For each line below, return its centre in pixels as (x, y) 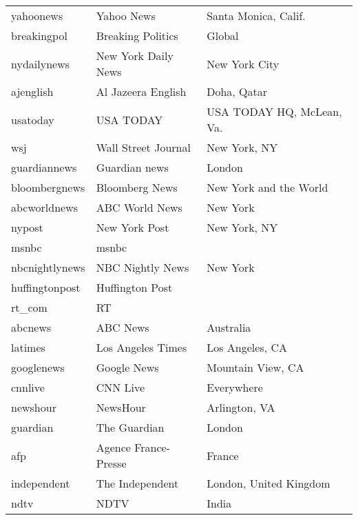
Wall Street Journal (143, 147)
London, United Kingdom (268, 483)
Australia (229, 327)
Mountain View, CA (255, 367)
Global (223, 36)
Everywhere (235, 387)
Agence (113, 447)
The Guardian (130, 427)
